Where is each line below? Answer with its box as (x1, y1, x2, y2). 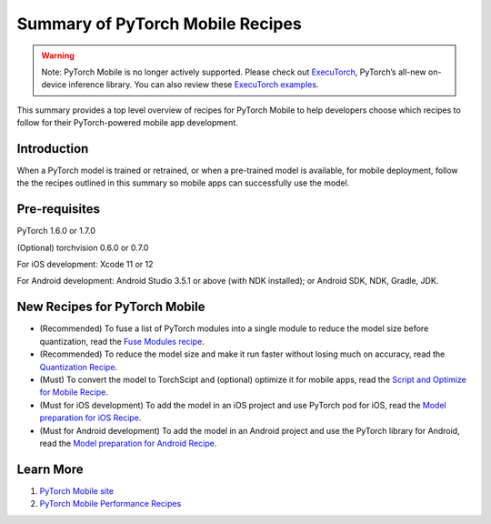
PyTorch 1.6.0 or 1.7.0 (16, 226, 95, 237)
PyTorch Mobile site (39, 485, 114, 496)
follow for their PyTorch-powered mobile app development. (16, 117, 238, 128)
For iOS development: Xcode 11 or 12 (16, 259, 154, 270)
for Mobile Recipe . (39, 387, 109, 398)
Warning (41, 50, 75, 61)
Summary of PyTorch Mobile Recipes (16, 14, 302, 34)
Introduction (16, 141, 89, 156)
